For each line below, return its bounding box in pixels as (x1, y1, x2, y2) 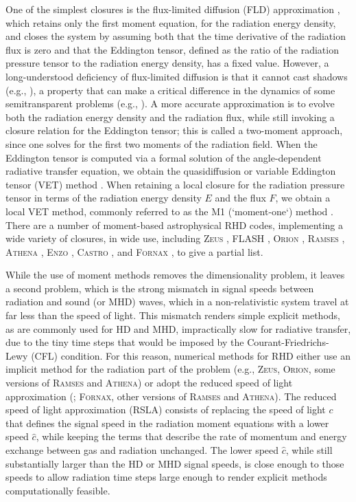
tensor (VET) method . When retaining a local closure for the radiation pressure (5, 177, 345, 191)
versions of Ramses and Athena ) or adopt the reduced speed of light (5, 375, 293, 390)
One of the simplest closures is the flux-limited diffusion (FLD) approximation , (5, 2, 340, 16)
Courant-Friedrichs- (247, 335, 329, 349)
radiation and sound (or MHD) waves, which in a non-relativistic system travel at (5, 294, 349, 309)
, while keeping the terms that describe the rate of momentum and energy (36, 429, 347, 444)
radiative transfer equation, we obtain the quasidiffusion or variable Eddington (5, 164, 336, 178)
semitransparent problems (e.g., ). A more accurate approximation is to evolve (5, 96, 335, 111)
